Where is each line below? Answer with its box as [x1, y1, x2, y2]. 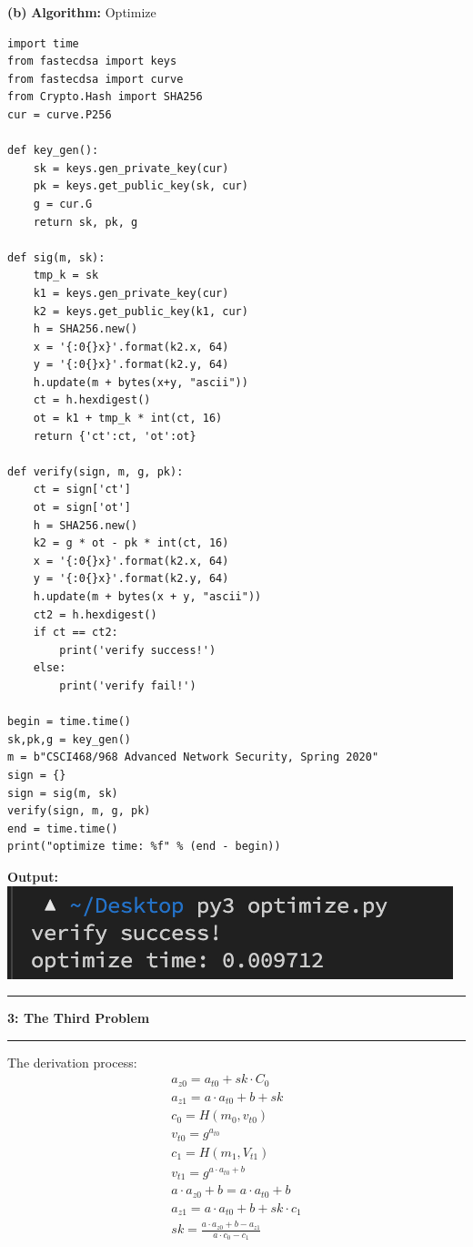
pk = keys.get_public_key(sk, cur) [33, 179, 248, 193]
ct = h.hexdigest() [33, 394, 151, 407]
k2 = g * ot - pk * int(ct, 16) [33, 537, 229, 550]
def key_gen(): [7, 144, 99, 158]
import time [7, 36, 79, 50]
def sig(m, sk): [7, 250, 106, 264]
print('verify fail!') [59, 679, 196, 692]
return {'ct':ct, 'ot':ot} [33, 429, 196, 443]
